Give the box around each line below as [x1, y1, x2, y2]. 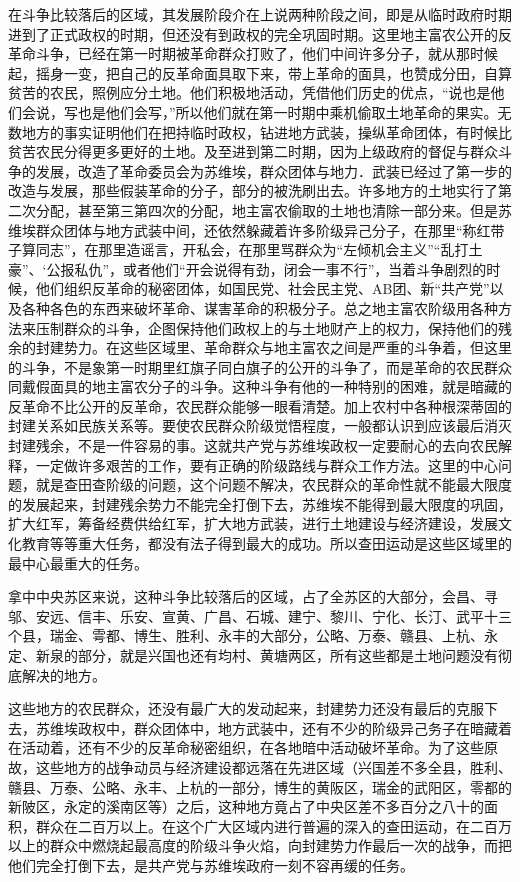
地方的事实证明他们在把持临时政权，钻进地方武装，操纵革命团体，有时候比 [21, 121, 512, 142]
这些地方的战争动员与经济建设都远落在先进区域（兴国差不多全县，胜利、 [35, 756, 512, 777]
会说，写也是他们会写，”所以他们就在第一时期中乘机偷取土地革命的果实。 [21, 101, 498, 122]
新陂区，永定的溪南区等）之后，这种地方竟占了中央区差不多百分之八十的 [8, 796, 484, 817]
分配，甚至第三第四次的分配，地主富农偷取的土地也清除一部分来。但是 [35, 199, 498, 220]
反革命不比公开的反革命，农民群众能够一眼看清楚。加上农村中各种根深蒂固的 [8, 395, 512, 416]
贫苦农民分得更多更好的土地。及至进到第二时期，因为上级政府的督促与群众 [8, 141, 498, 162]
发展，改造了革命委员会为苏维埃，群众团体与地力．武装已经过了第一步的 [35, 160, 512, 181]
